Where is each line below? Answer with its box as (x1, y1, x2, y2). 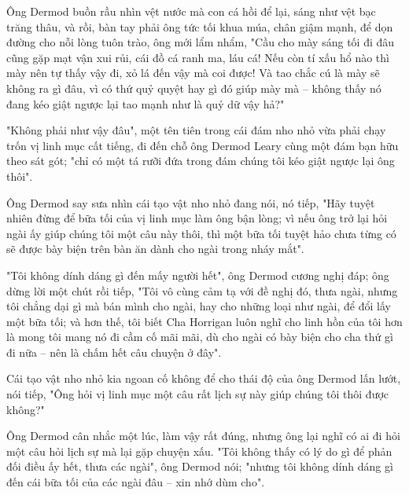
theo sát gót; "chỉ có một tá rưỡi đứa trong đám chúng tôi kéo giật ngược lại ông (6, 152, 395, 169)
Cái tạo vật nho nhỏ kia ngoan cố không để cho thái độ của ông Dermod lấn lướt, (6, 370, 401, 387)
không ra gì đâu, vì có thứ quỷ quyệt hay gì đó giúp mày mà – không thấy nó (6, 79, 381, 96)
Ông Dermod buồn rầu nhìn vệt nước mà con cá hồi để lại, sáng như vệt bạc (6, 3, 376, 19)
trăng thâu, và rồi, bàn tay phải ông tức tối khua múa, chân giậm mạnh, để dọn (6, 18, 393, 35)
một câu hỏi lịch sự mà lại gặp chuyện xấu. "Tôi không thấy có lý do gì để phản (6, 442, 392, 459)
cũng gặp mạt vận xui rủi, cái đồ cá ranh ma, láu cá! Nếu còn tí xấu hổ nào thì (6, 49, 389, 65)
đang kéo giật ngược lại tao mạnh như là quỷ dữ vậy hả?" (6, 95, 285, 112)
